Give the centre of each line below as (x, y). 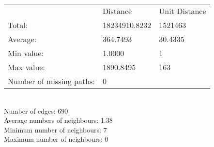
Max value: (26, 67)
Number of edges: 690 (36, 110)
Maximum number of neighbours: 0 (56, 139)
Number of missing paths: (51, 81)
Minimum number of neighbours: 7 (55, 129)
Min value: (26, 53)
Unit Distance (183, 11)
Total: (18, 25)
